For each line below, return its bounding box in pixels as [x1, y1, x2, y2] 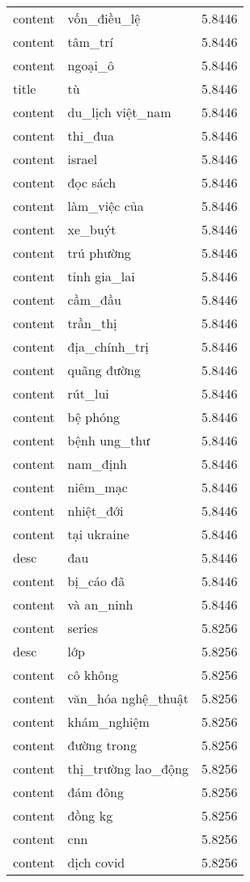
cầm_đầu [67, 290, 121, 309]
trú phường [67, 243, 131, 262]
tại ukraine [67, 525, 129, 543]
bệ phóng [67, 407, 121, 426]
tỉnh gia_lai [67, 267, 135, 285]
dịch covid [67, 853, 125, 871]
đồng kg [67, 806, 113, 825]
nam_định [67, 454, 127, 473]
